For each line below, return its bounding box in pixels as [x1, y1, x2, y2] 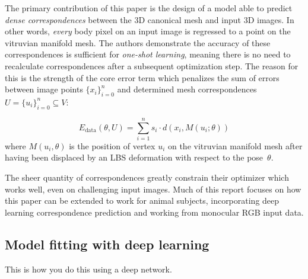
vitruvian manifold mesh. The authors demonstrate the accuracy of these [5, 36, 271, 49]
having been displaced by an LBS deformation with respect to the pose [5, 151, 263, 163]
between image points [5, 83, 83, 95]
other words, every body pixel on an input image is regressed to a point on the [5, 25, 291, 37]
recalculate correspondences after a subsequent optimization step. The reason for [5, 59, 299, 72]
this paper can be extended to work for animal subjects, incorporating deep [5, 194, 280, 207]
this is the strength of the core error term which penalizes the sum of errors [5, 71, 280, 84]
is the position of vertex [69, 139, 155, 152]
